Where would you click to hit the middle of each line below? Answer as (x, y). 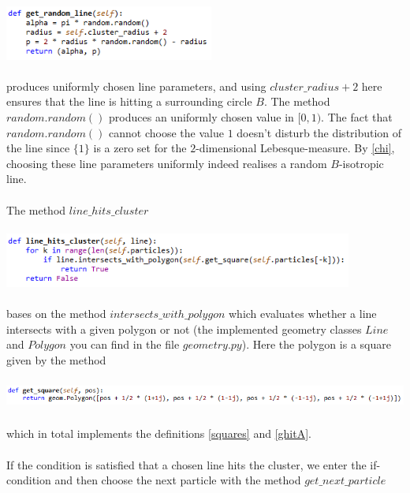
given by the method (56, 359)
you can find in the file (125, 344)
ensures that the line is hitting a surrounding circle (129, 101)
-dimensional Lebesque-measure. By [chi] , (295, 148)
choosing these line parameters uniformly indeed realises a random (167, 163)
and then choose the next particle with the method (178, 480)
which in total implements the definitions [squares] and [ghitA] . (159, 433)
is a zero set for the (140, 148)
